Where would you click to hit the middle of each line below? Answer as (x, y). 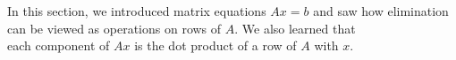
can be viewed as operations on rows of (114, 28)
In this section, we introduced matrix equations (137, 11)
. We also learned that (295, 28)
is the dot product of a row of (215, 45)
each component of (59, 45)
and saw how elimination (381, 11)
